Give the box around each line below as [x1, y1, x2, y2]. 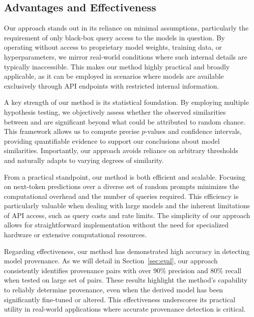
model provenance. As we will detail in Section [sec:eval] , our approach [4, 255, 218, 266]
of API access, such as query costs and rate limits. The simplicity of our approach [4, 210, 251, 220]
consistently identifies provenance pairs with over [4, 265, 151, 275]
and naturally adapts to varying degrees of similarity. [4, 155, 164, 165]
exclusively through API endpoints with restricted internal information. [4, 80, 219, 91]
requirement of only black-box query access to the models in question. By [4, 32, 225, 42]
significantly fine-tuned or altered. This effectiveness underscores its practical [4, 294, 235, 304]
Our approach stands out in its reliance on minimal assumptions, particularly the [4, 23, 249, 33]
